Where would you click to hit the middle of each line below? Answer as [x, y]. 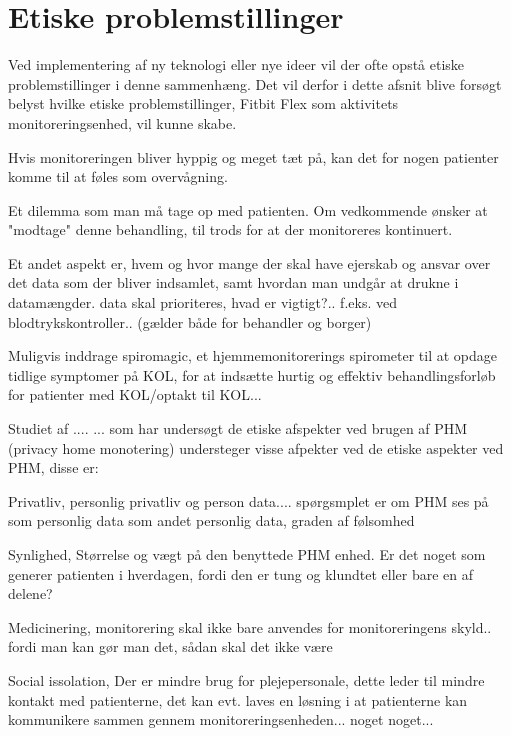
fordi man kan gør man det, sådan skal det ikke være [170, 646]
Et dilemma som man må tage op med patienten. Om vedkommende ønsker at [248, 209]
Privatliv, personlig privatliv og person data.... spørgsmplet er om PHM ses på [248, 500]
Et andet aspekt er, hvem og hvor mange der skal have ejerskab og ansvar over [249, 262]
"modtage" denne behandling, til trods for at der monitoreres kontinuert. [230, 229]
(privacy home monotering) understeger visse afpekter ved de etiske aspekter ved [256, 447]
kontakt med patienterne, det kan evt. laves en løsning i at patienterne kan [238, 699]
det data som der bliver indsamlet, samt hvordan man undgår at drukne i [233, 282]
